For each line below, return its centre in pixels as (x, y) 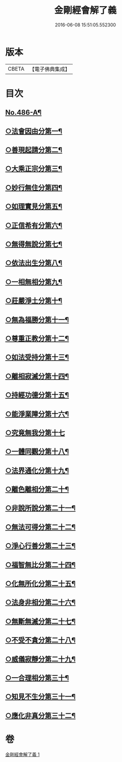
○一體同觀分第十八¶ (37, 452)
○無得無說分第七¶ (34, 244)
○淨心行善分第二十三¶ (40, 546)
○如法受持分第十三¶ (37, 357)
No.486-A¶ (23, 113)
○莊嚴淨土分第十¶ (34, 301)
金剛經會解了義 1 (22, 754)
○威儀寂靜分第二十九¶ (40, 659)
